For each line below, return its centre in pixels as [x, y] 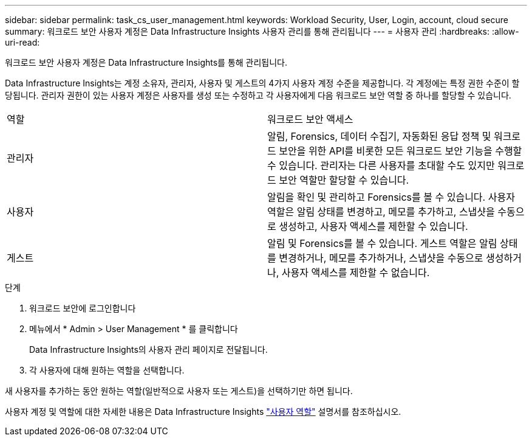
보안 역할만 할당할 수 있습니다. [344, 180]
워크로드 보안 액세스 [310, 119]
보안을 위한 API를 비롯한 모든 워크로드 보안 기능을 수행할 [401, 151]
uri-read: [22, 42]
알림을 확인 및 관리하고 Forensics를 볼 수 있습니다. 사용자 [391, 197]
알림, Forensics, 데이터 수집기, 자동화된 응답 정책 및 [379, 136]
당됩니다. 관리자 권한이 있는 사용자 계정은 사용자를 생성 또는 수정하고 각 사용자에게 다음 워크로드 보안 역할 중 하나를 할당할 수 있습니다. [258, 95]
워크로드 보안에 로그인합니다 [83, 308]
